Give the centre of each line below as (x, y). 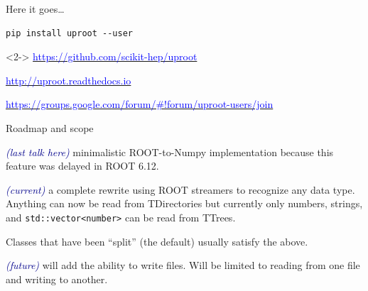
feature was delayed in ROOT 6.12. (82, 166)
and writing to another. (57, 279)
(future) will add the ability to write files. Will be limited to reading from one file (183, 265)
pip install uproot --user (69, 33)
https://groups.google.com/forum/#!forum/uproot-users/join (140, 104)
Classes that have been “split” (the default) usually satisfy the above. (157, 241)
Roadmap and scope (50, 127)
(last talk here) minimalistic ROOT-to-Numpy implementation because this (170, 152)
